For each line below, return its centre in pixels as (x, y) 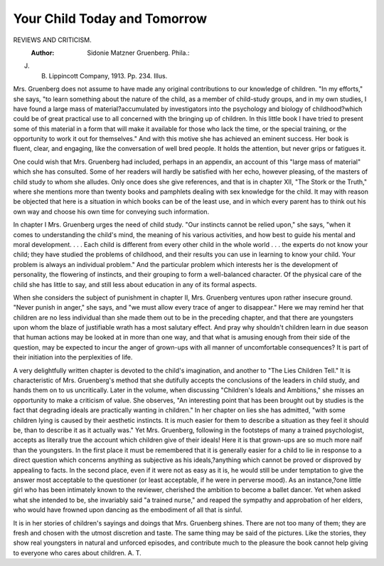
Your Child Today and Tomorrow (110, 19)
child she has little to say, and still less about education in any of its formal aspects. (135, 284)
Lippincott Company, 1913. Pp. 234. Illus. (108, 75)
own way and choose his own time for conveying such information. (111, 211)
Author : (43, 53)
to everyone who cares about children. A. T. (77, 552)
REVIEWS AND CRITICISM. (52, 40)
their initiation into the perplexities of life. (73, 357)
